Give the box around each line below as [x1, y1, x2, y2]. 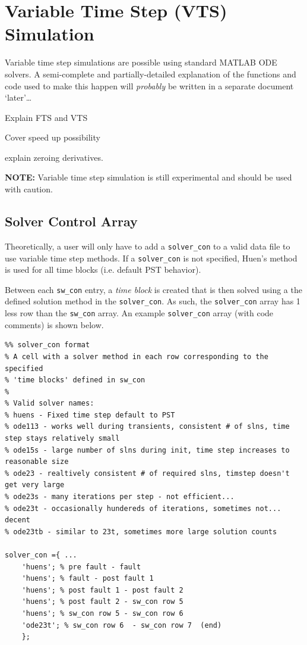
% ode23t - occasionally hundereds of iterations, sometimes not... [5, 504, 281, 513]
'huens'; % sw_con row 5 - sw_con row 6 [21, 609, 183, 618]
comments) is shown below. [5, 318, 104, 331]
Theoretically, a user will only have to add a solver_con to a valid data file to [5, 239, 290, 252]
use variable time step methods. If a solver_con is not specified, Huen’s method [5, 251, 297, 264]
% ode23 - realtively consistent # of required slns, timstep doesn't [5, 469, 290, 478]
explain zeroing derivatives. [5, 151, 103, 163]
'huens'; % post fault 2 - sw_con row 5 [21, 597, 183, 606]
